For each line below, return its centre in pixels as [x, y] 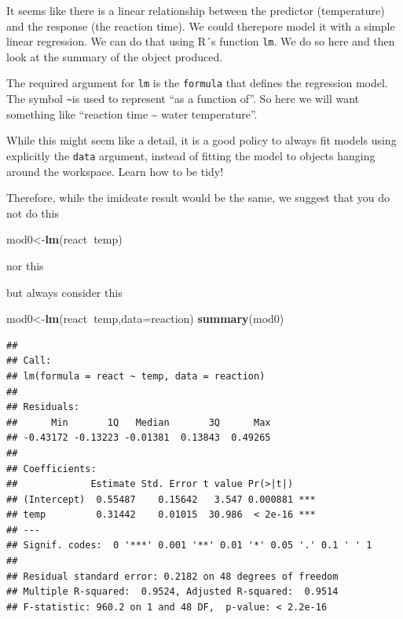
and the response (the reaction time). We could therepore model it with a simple [201, 26]
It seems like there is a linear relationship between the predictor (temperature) [196, 10]
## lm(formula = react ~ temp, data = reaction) [136, 376]
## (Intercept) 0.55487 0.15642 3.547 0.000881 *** [161, 499]
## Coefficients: [51, 469]
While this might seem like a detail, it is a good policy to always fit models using [201, 140]
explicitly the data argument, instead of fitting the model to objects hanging [191, 155]
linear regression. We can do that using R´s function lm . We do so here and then [201, 41]
